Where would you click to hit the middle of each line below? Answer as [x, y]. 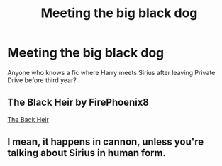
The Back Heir [28, 119]
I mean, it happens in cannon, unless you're [106, 142]
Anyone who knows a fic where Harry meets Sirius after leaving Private [111, 72]
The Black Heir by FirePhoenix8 [78, 103]
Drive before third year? [42, 80]
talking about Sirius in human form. [87, 153]
